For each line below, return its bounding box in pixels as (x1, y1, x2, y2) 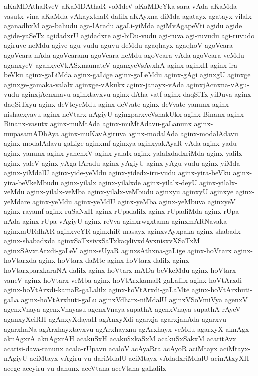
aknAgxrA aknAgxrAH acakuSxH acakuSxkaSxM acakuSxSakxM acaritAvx (4, 333, 236, 344)
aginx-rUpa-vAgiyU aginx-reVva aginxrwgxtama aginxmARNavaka (22, 216, 227, 226)
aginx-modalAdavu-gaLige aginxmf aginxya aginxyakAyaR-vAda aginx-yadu (4, 138, 237, 148)
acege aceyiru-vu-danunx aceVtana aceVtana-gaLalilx (4, 362, 166, 373)
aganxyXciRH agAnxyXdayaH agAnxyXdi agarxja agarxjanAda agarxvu (4, 314, 227, 324)
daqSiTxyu (4, 98, 37, 109)
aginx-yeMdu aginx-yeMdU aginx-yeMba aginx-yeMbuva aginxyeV (32, 196, 236, 206)
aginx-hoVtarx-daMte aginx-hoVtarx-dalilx (39, 255, 170, 265)
